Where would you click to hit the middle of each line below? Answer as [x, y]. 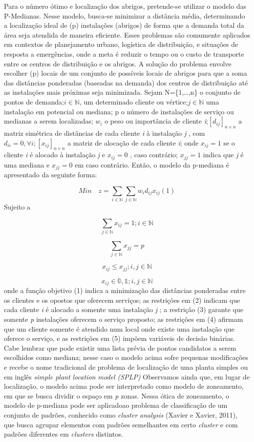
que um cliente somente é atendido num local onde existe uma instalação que [119, 328]
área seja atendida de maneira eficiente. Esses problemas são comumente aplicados [127, 34]
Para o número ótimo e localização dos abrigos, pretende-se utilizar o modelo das [125, 6]
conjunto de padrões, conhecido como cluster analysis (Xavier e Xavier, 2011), [121, 415]
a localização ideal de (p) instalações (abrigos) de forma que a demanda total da [124, 25]
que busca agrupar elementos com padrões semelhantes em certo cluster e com [121, 424]
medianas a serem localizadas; [49, 121]
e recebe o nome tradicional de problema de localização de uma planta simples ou [126, 367]
